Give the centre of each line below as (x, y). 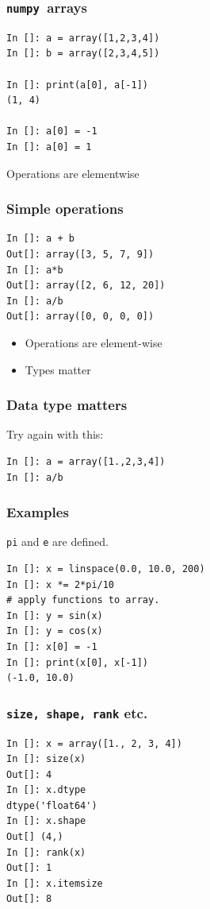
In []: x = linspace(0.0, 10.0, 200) (106, 569)
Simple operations (65, 209)
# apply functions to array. (83, 600)
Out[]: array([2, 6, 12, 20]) (86, 286)
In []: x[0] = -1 (52, 646)
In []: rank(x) (46, 852)
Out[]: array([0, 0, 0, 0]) (80, 317)
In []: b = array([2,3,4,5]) (83, 54)
